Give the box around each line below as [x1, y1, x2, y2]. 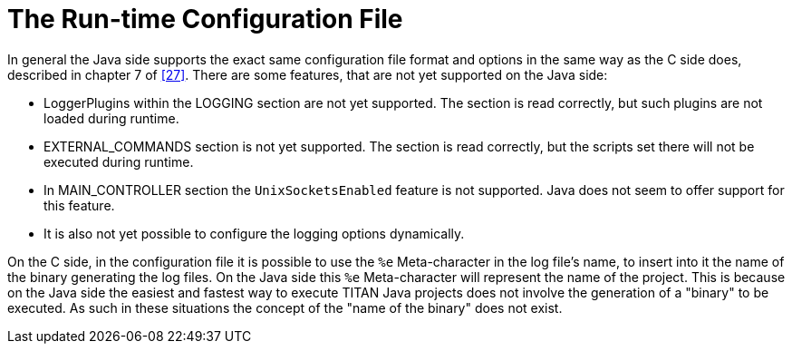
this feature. [43, 197, 115, 213]
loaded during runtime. [43, 110, 179, 126]
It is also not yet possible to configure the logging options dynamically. [43, 225, 465, 241]
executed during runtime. [43, 153, 194, 170]
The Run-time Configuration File [7, 4, 403, 34]
